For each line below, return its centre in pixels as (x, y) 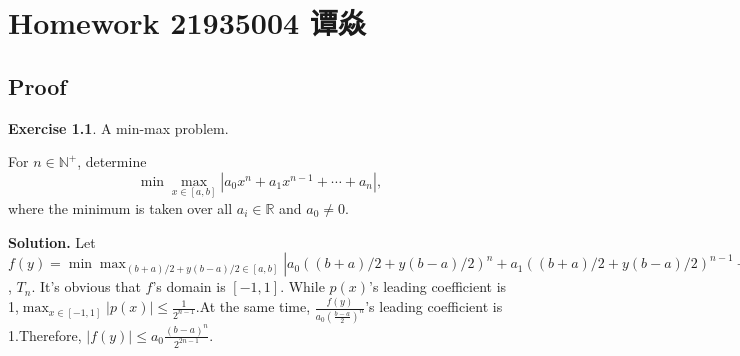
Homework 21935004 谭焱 (187, 22)
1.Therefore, (45, 334)
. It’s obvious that (86, 286)
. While (302, 286)
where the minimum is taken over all (120, 207)
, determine (112, 161)
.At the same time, (253, 306)
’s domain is (189, 286)
